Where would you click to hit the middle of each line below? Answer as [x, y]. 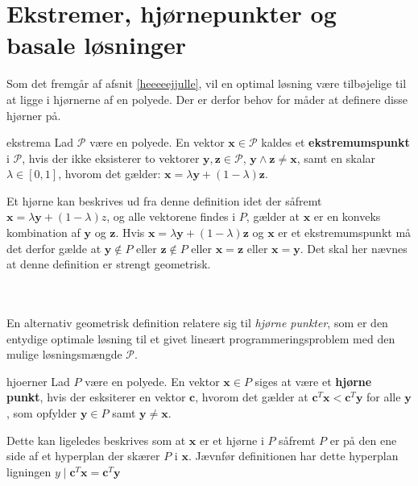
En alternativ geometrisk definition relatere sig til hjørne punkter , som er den [197, 323]
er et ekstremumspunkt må [345, 233]
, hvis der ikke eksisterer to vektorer [111, 158]
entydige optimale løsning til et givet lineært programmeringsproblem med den [201, 338]
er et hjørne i [232, 440]
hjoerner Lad [38, 381]
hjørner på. [34, 115]
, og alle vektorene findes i [171, 216]
